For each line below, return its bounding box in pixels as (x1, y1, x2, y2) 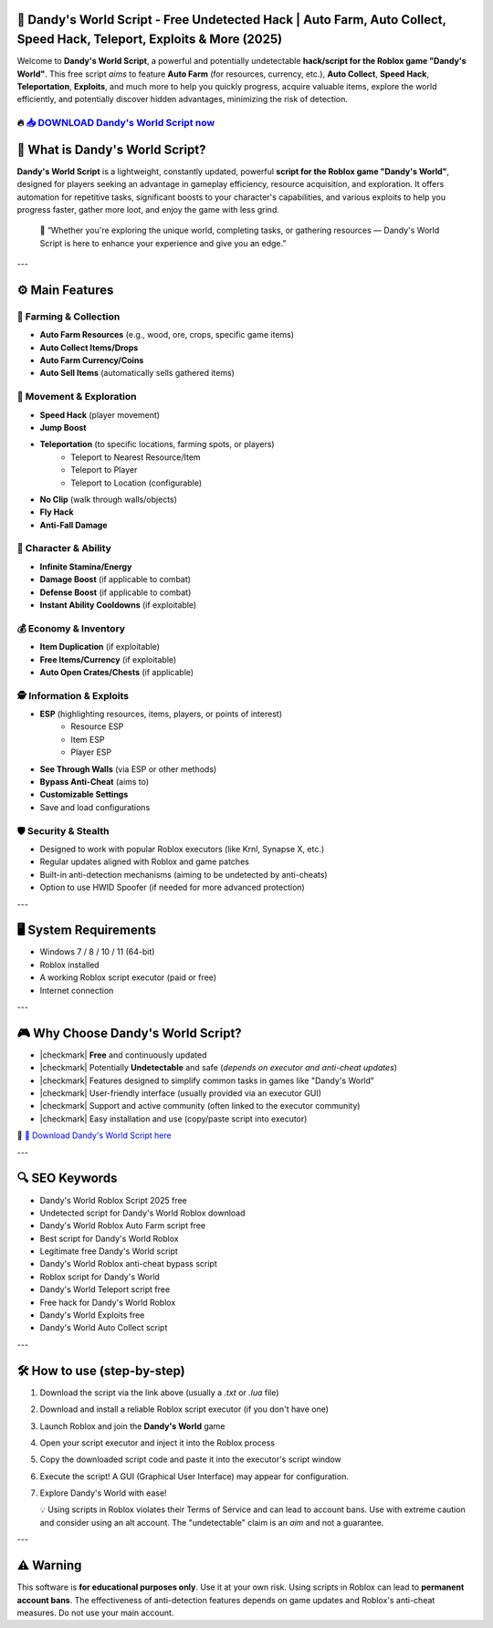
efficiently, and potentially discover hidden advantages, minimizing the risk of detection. (16, 94, 349, 105)
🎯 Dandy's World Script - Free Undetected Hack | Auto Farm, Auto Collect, (16, 12, 446, 27)
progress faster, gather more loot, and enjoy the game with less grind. (16, 203, 280, 214)
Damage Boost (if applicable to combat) (39, 574, 192, 585)
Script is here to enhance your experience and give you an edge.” (39, 237, 287, 248)
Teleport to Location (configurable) (70, 477, 203, 488)
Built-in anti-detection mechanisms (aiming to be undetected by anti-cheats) (39, 869, 328, 880)
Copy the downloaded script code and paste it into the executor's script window (39, 1454, 341, 1465)
